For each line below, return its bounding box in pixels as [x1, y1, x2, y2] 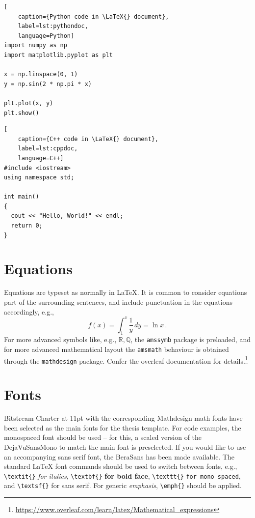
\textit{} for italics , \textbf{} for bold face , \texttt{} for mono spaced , [4, 470, 241, 481]
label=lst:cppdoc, [18, 145, 78, 152]
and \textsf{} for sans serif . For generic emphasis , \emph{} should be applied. [4, 480, 242, 490]
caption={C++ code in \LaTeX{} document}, [18, 135, 158, 143]
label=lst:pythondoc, [18, 23, 88, 30]
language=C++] [18, 154, 64, 162]
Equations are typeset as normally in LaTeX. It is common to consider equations [4, 287, 247, 297]
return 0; [11, 222, 43, 230]
